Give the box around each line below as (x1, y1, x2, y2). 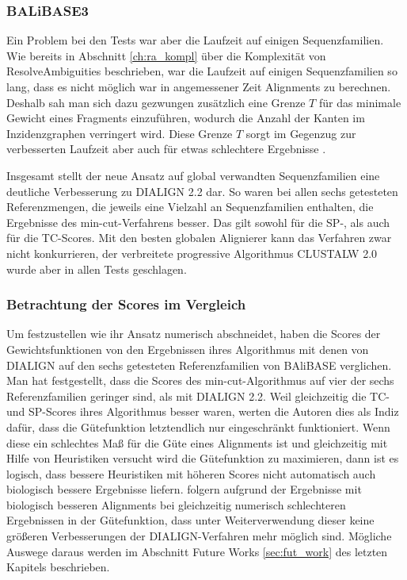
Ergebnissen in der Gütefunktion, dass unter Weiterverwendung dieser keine (6, 512, 375, 528)
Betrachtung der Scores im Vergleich (6, 294, 246, 314)
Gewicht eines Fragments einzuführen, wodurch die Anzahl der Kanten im (6, 109, 365, 126)
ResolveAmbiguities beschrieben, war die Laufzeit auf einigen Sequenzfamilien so (6, 63, 397, 79)
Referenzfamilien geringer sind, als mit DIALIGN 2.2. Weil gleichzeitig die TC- (6, 387, 390, 404)
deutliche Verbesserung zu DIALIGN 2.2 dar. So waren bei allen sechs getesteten (6, 182, 398, 199)
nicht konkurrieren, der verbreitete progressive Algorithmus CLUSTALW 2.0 (6, 244, 378, 261)
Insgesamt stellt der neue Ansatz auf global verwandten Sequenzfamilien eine (6, 167, 380, 183)
